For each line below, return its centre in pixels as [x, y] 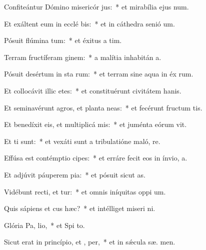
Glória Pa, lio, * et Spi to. [44, 225]
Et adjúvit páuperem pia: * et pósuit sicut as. [75, 174]
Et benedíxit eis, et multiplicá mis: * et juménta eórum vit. [95, 124]
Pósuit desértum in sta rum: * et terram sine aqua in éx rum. [99, 74]
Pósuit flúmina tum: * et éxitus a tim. [63, 40]
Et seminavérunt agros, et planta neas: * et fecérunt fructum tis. [103, 107]
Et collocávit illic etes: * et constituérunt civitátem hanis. [93, 90]
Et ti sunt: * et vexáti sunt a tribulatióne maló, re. [82, 141]
